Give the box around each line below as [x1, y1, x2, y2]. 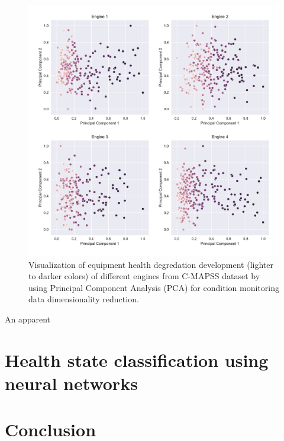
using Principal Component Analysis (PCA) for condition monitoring [28, 281, 279, 293]
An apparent [5, 312, 51, 325]
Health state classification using [5, 347, 269, 372]
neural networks [5, 370, 138, 395]
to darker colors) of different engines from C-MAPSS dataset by [28, 270, 260, 282]
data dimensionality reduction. [28, 293, 139, 305]
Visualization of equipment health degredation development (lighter [28, 258, 273, 270]
